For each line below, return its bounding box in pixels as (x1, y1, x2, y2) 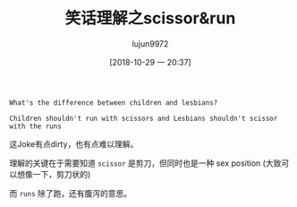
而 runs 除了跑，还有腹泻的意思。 (9, 187, 132, 198)
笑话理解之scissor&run (64, 8, 236, 29)
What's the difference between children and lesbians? (9, 98, 218, 108)
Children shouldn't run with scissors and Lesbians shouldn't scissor (9, 114, 278, 123)
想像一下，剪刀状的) (16, 168, 91, 179)
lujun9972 (132, 38, 169, 49)
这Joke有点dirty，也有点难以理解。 (9, 138, 139, 149)
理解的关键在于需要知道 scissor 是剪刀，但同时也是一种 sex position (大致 (9, 158, 282, 168)
